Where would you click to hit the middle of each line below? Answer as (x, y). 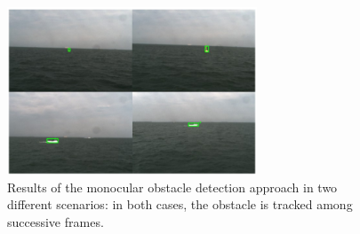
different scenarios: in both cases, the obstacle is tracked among (180, 204)
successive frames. (56, 221)
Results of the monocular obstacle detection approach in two (172, 187)
